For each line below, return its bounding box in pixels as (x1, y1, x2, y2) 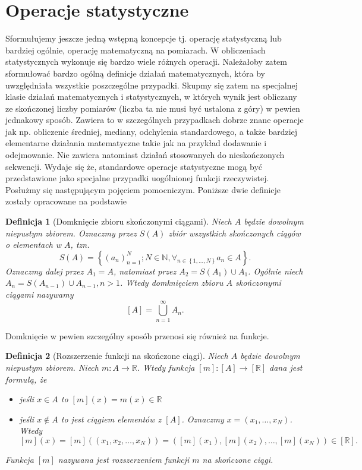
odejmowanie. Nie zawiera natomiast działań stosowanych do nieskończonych (5, 149, 285, 161)
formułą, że (5, 373, 47, 385)
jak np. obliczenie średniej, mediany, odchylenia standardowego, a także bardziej (5, 125, 298, 137)
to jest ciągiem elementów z (61, 412, 162, 425)
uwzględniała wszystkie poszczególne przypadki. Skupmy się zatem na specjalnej (5, 78, 298, 91)
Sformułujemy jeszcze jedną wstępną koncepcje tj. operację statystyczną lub (5, 32, 282, 45)
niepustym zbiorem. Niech (5, 361, 99, 373)
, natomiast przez (113, 264, 177, 277)
